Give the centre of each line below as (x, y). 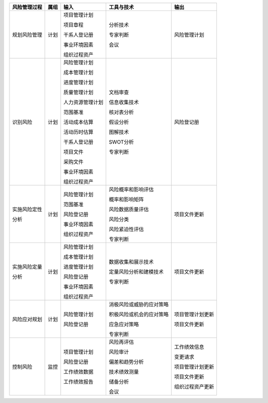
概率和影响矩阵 (126, 200)
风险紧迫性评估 (126, 229)
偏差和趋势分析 (126, 362)
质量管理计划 (78, 92)
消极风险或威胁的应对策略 (139, 304)
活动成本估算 (78, 122)
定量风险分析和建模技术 (136, 272)
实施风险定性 (27, 209)
